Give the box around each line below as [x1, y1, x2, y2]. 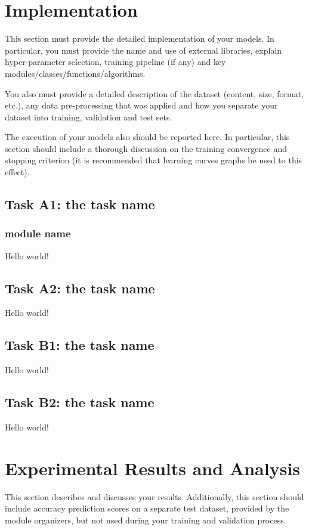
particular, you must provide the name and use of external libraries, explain [5, 44, 282, 56]
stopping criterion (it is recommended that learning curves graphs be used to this [5, 154, 302, 166]
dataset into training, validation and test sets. [5, 110, 172, 123]
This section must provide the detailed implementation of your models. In [5, 32, 274, 45]
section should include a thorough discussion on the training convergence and [5, 142, 288, 154]
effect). [5, 166, 30, 178]
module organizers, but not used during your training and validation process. [5, 513, 286, 526]
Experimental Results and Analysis [5, 455, 301, 480]
